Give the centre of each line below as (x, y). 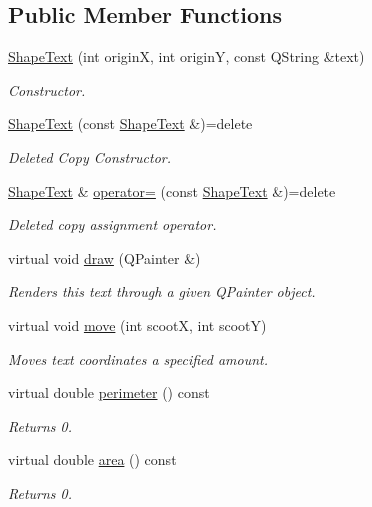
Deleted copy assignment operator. (112, 224)
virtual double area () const (92, 459)
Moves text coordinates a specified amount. (138, 358)
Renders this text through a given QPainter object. (162, 291)
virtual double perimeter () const (109, 392)
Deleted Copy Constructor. (90, 156)
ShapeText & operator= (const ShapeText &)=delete (172, 190)
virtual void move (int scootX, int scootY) (137, 324)
